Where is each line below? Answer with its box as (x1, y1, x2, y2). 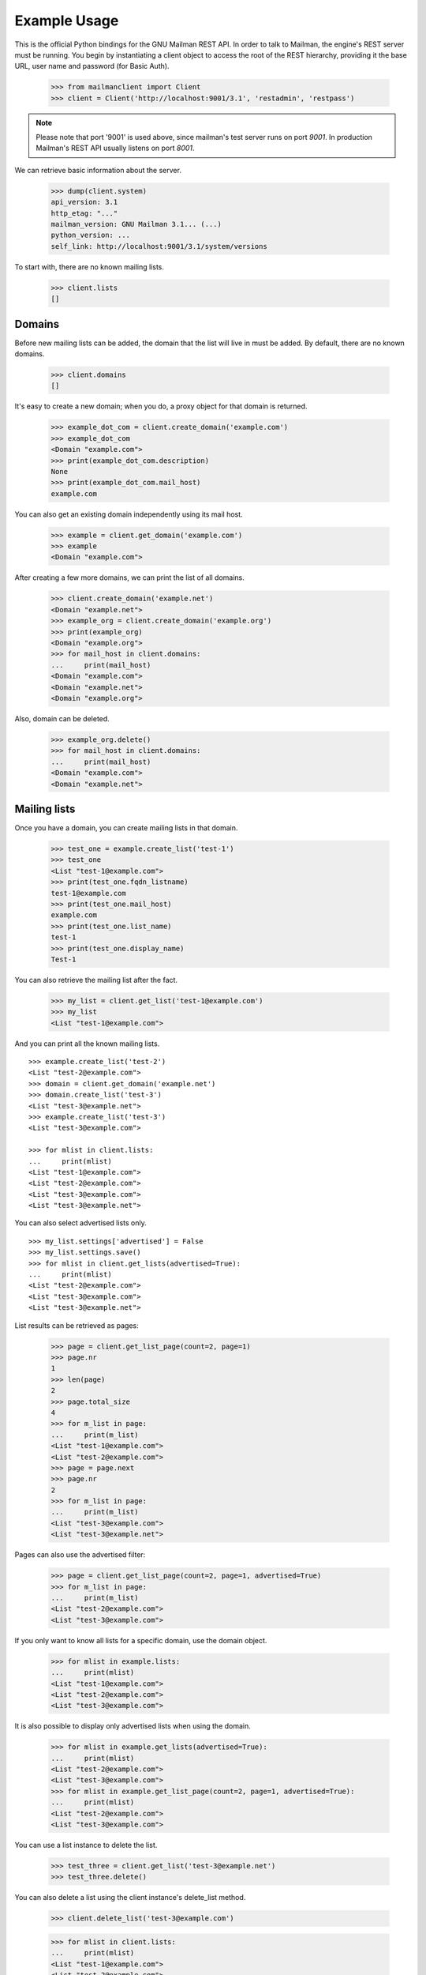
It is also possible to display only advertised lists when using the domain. (14, 1721, 252, 1731)
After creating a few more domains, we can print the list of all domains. (14, 573, 245, 582)
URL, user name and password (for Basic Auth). (14, 62, 170, 71)
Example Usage (14, 12, 119, 29)
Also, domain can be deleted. (14, 713, 110, 723)
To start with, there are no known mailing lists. (14, 261, 165, 272)
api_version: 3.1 (50, 197, 118, 207)
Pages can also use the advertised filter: (14, 1550, 146, 1559)
